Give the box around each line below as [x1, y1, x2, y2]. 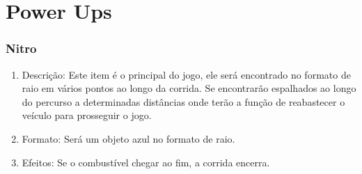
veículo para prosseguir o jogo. [22, 108, 152, 122]
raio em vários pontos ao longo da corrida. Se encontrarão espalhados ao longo [22, 81, 356, 95]
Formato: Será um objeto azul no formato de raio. [22, 131, 235, 145]
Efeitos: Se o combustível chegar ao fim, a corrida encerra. [22, 155, 270, 169]
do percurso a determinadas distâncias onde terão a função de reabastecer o [22, 94, 345, 109]
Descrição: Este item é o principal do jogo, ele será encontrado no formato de [22, 67, 351, 81]
